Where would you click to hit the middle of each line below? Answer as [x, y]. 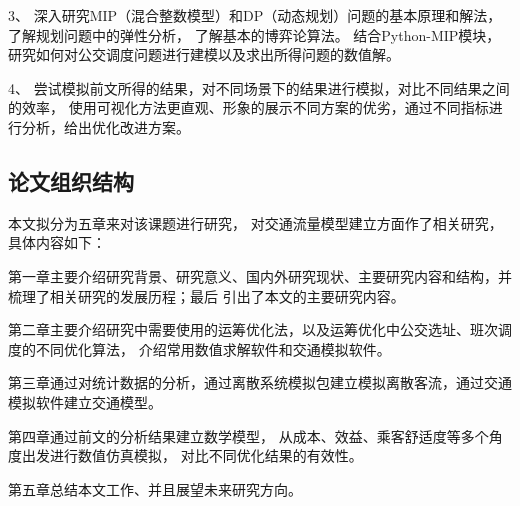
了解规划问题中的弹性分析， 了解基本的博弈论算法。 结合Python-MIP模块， [254, 34]
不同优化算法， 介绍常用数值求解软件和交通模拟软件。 [213, 348]
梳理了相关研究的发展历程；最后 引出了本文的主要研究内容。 [206, 295]
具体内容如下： [57, 242]
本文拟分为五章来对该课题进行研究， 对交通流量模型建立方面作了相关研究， [255, 222]
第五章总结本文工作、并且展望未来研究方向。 [155, 488]
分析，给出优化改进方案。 [105, 126]
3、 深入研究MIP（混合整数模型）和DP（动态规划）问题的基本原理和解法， [255, 15]
